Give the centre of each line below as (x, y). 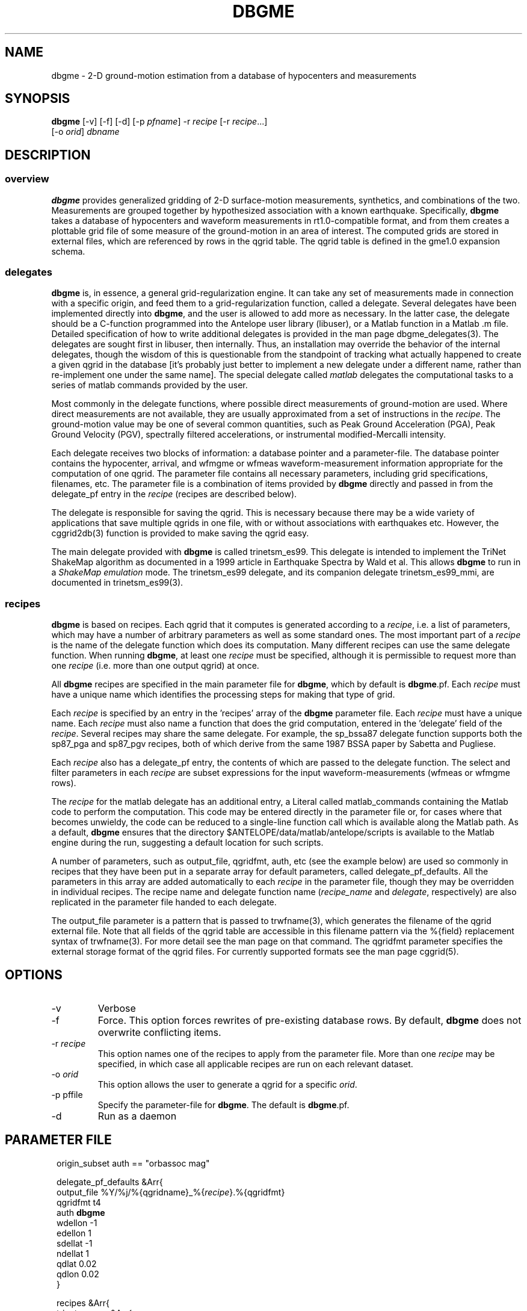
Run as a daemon (137, 1116)
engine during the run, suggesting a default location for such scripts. (187, 843)
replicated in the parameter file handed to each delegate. (164, 902)
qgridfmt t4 (79, 1202)
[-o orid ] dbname (85, 132)
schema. (68, 251)
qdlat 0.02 (77, 1263)
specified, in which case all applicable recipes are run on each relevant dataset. (255, 1064)
